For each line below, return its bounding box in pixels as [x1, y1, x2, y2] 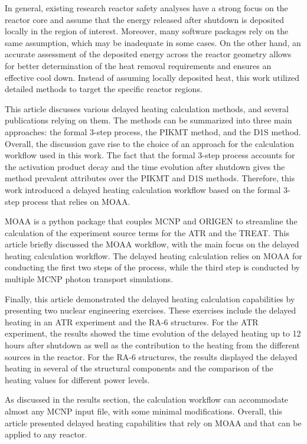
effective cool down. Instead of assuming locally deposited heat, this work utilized [5, 71, 299, 83]
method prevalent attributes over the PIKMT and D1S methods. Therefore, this [5, 172, 295, 184]
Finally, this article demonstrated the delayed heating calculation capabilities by [5, 292, 295, 305]
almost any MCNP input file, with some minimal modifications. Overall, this [5, 405, 282, 417]
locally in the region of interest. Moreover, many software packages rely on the [5, 25, 289, 37]
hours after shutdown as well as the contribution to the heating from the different [5, 339, 300, 351]
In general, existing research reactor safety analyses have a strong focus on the [5, 2, 288, 14]
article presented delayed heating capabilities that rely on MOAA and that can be [5, 416, 302, 429]
